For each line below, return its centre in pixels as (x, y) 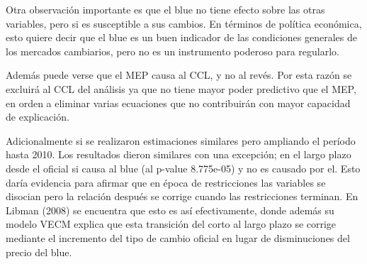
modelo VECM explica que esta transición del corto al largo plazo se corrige (171, 224)
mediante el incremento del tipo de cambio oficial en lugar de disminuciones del (178, 237)
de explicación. (38, 117)
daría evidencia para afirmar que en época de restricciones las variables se (166, 182)
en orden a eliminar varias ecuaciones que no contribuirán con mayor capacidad (178, 103)
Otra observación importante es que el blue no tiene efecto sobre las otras (165, 9)
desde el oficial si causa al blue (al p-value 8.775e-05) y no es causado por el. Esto (183, 168)
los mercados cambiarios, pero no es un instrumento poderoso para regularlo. (173, 51)
